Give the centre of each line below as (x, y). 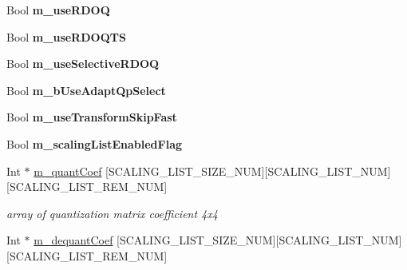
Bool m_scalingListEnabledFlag (95, 143)
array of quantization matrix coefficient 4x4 (112, 213)
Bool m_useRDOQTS (66, 36)
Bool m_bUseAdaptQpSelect (86, 90)
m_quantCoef (68, 171)
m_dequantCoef (73, 240)
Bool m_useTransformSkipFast (92, 117)
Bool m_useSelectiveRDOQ (83, 64)
